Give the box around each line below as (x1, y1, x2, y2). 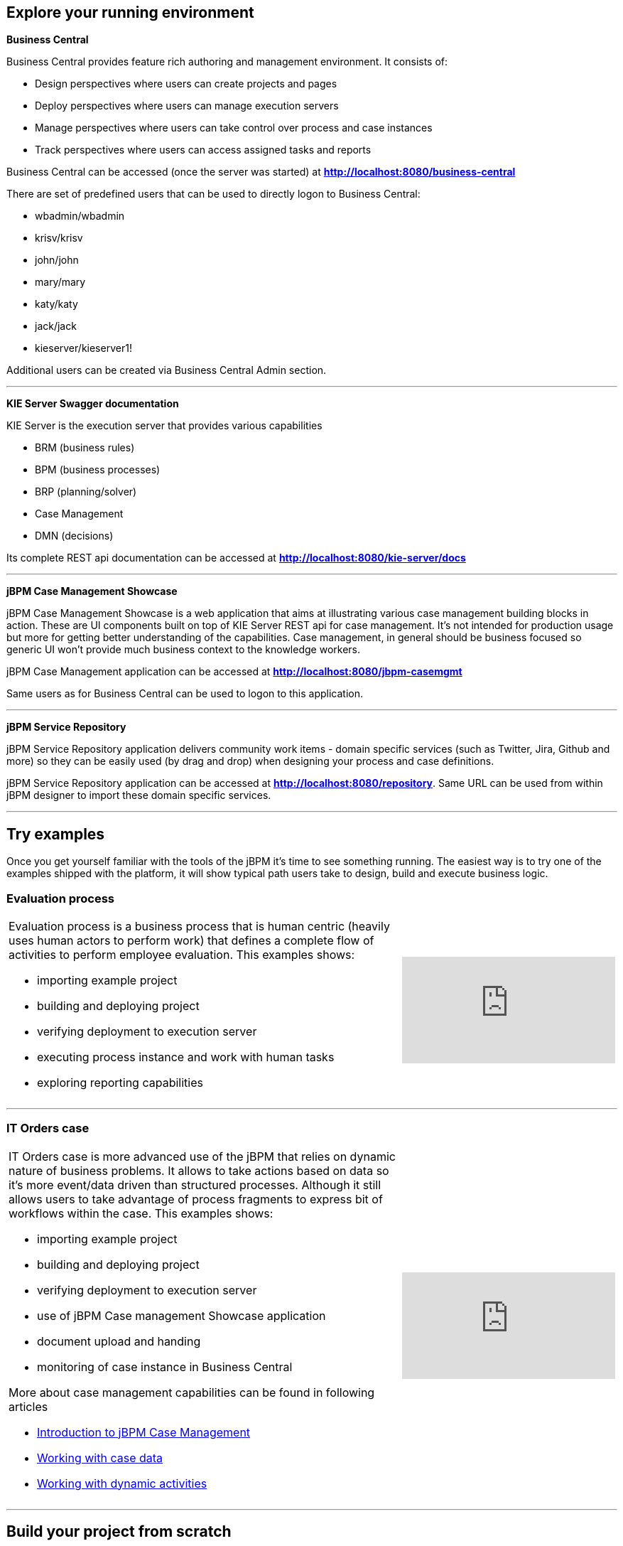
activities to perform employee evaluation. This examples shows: (9, 948, 355, 962)
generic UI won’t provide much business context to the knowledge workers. (6, 643, 360, 656)
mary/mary (35, 276, 86, 289)
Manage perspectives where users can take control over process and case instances (35, 122, 433, 134)
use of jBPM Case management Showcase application (37, 1308, 326, 1323)
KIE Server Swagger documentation (6, 397, 179, 410)
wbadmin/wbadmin (35, 210, 125, 222)
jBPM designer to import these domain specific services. (6, 789, 271, 802)
